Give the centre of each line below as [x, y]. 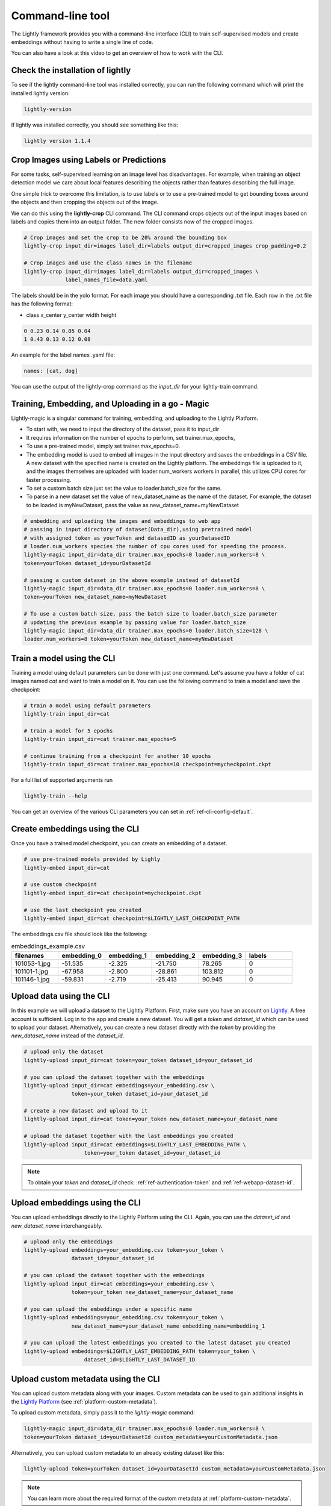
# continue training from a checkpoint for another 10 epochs [117, 756]
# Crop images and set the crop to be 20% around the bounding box [125, 238]
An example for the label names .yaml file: [63, 355]
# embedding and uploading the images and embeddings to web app [122, 521]
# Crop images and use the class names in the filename [108, 263]
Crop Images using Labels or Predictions [89, 160]
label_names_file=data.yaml [107, 280]
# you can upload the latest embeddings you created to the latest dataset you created [157, 1343]
